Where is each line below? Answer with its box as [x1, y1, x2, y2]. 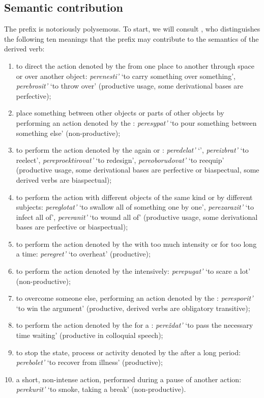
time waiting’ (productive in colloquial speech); [16, 330, 163, 340]
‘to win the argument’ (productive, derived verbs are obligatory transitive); [16, 302, 250, 313]
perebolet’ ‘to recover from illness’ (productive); [16, 357, 163, 367]
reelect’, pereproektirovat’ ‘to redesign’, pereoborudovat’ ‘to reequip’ [16, 154, 224, 165]
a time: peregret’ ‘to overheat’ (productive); [16, 248, 151, 259]
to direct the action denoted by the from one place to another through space [16, 60, 254, 71]
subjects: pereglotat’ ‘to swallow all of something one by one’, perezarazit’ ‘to [16, 202, 254, 212]
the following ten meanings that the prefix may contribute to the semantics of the [4, 33, 259, 44]
